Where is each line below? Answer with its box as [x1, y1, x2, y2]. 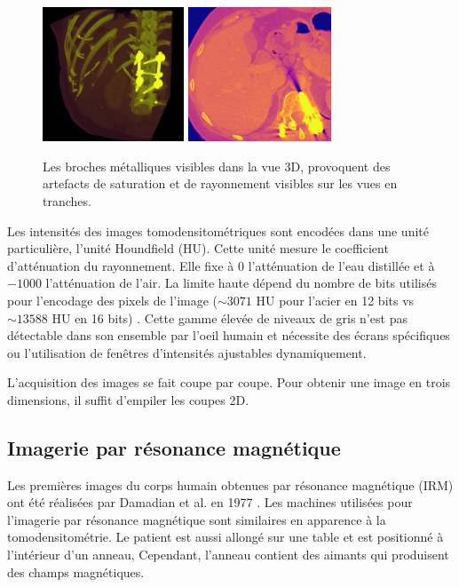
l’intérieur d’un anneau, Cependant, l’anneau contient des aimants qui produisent [7, 545, 449, 564]
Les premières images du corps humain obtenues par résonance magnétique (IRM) [7, 475, 454, 494]
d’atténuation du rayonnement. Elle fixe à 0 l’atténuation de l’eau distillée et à [7, 256, 435, 274]
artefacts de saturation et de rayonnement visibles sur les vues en [43, 174, 398, 193]
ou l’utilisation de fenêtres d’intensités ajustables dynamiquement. [7, 343, 367, 361]
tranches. [43, 191, 91, 210]
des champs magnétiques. [7, 562, 145, 581]
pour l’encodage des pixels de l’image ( [7, 290, 218, 309]
